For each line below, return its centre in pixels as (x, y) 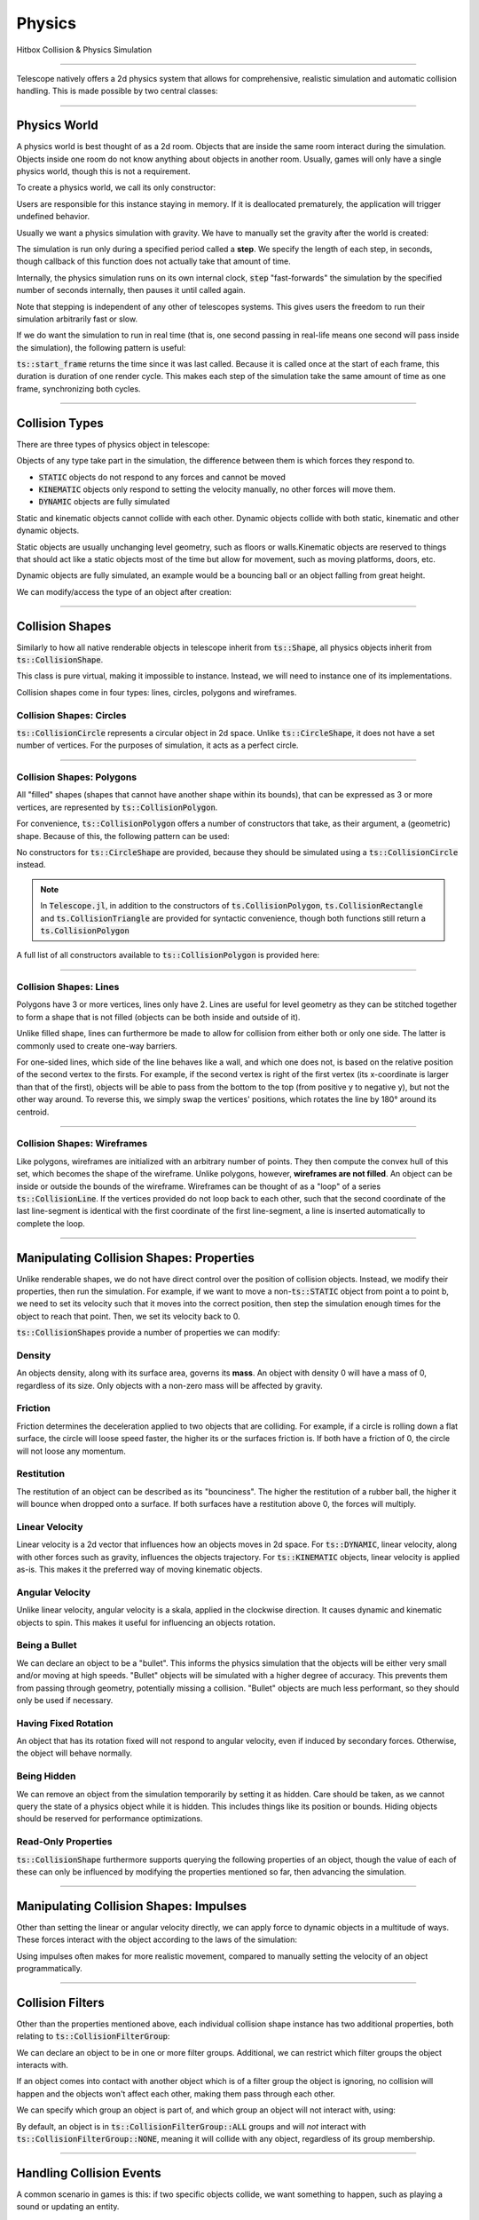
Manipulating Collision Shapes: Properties (135, 1258)
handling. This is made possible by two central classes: (117, 91)
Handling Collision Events (89, 2172)
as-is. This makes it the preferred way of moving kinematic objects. (140, 1570)
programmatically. (50, 1968)
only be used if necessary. (65, 1700)
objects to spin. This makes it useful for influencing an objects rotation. (146, 1622)
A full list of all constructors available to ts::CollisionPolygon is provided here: (168, 955)
